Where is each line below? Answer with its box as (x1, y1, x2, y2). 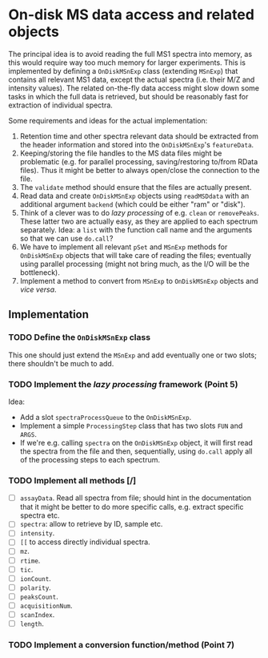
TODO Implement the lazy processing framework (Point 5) (8, 378, 238, 390)
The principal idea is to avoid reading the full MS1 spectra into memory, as (8, 49, 253, 59)
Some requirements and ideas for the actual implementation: (8, 115, 208, 125)
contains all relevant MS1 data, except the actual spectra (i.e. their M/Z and (8, 75, 255, 84)
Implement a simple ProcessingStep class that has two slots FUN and (19, 421, 243, 430)
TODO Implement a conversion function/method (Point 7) (8, 639, 235, 650)
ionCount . (19, 573, 52, 583)
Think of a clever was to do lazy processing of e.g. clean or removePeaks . (19, 208, 260, 217)
